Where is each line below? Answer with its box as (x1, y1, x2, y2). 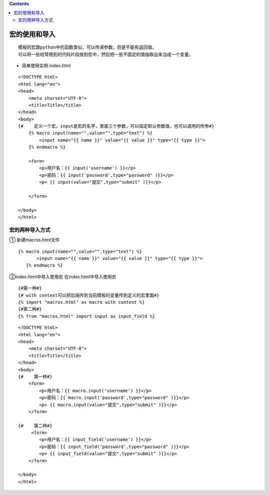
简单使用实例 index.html (21, 63, 71, 69)
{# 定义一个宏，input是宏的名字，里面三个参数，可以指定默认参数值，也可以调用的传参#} (18, 123, 214, 129)
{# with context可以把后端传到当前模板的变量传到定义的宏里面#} (18, 292, 159, 298)
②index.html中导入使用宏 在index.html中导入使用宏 (9, 273, 116, 280)
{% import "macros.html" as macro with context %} (18, 299, 145, 305)
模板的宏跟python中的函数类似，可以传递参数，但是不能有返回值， (18, 45, 157, 50)
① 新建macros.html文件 (9, 237, 60, 243)
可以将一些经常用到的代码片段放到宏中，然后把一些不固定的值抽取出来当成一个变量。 (18, 52, 193, 57)
